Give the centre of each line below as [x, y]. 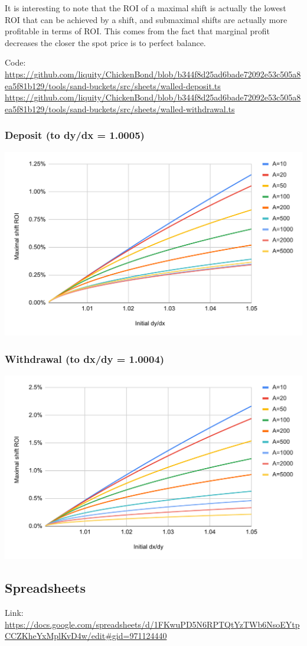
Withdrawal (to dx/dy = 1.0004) [85, 358]
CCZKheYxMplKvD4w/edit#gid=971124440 [86, 636]
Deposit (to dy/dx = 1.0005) [75, 135]
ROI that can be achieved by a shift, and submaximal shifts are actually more [146, 19]
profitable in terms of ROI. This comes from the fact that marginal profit [138, 31]
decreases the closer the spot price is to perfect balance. [105, 42]
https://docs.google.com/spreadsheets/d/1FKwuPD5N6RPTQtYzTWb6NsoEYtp [152, 624]
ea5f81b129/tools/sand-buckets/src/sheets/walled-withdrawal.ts [120, 108]
